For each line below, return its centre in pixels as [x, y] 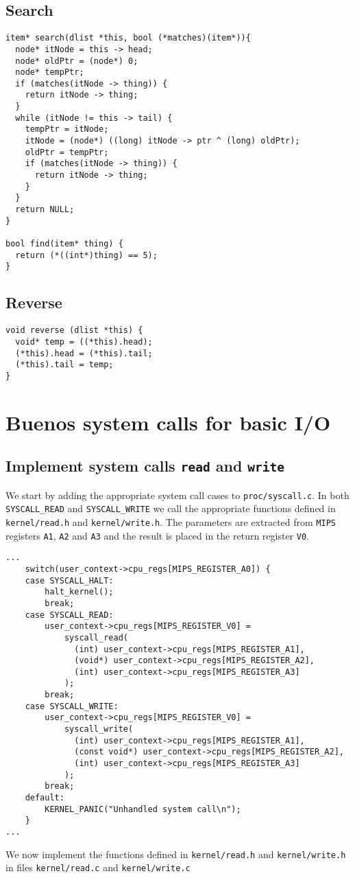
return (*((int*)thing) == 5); [86, 255]
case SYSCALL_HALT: [69, 580]
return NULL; [45, 210]
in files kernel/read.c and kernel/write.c [98, 867]
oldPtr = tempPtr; [67, 152]
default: [45, 798]
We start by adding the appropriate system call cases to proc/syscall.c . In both [177, 495]
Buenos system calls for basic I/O [168, 422]
